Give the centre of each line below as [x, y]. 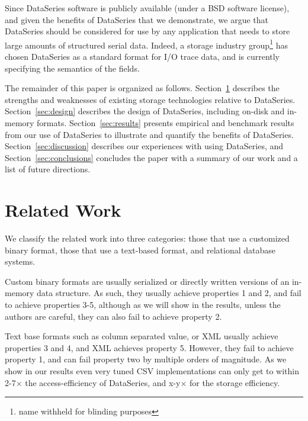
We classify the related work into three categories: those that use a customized [147, 238]
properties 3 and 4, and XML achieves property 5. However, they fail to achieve [149, 347]
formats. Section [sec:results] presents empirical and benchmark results [166, 123]
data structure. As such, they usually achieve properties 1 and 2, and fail [169, 293]
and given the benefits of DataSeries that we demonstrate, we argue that [137, 19]
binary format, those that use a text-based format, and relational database [140, 250]
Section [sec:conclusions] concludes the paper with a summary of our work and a [151, 157]
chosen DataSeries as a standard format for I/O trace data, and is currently [142, 57]
